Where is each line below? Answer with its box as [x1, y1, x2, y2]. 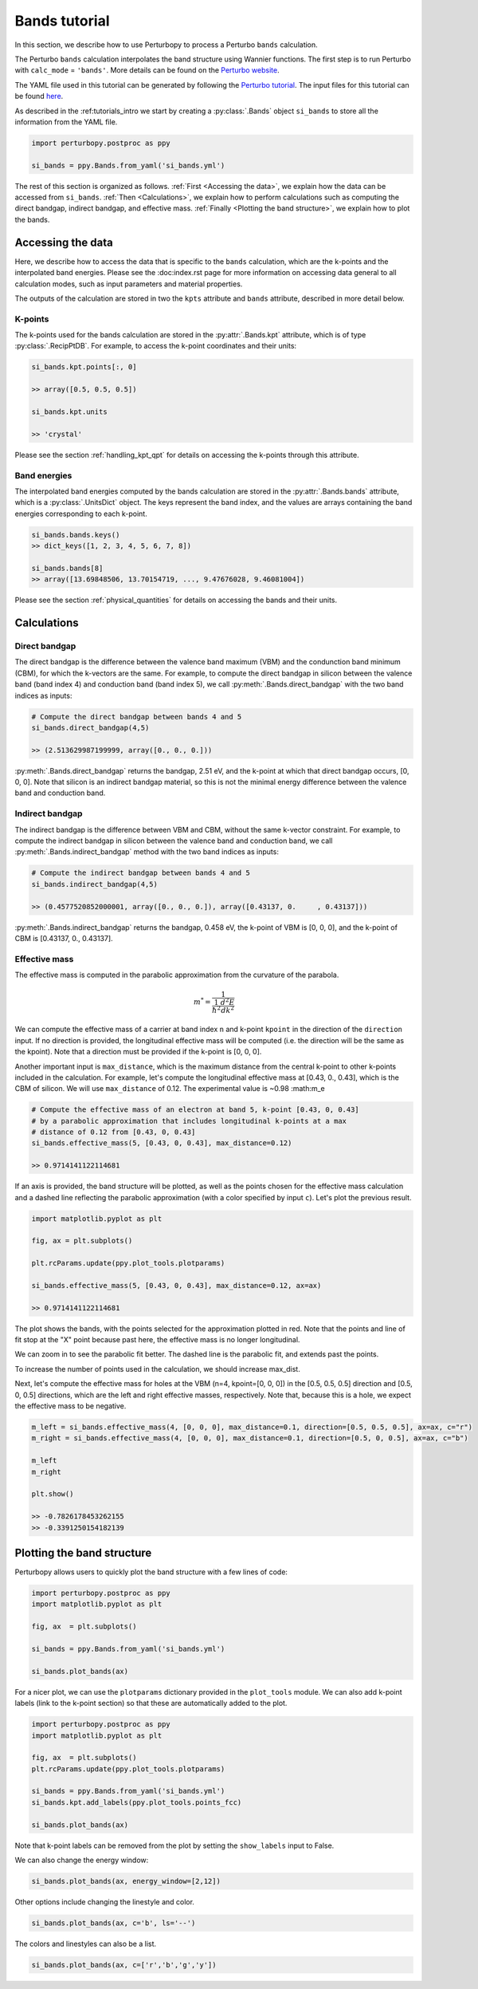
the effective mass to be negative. [14, 1401, 127, 1411]
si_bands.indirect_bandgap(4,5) [31, 880, 159, 888]
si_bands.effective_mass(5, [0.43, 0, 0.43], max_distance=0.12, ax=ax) [31, 1281, 322, 1290]
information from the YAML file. [14, 116, 118, 127]
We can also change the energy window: [14, 1855, 149, 1865]
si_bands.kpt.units [31, 407, 108, 416]
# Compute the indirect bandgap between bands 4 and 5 [31, 868, 250, 877]
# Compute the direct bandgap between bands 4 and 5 [31, 712, 242, 721]
